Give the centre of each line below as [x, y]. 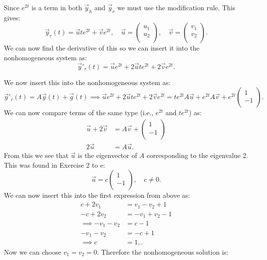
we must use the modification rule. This [176, 7]
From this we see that [36, 155]
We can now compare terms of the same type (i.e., [79, 113]
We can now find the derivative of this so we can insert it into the [102, 48]
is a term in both [57, 7]
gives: [12, 17]
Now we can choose [33, 252]
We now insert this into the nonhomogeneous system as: [87, 82]
